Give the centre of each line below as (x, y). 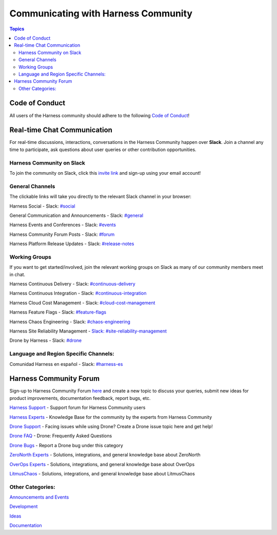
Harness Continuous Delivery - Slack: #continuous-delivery (72, 284)
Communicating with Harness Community (101, 13)
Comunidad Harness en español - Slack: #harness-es (66, 364)
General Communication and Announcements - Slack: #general (76, 215)
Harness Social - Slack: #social (42, 206)
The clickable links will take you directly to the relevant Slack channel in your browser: (101, 197)
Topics (17, 29)
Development (24, 507)
